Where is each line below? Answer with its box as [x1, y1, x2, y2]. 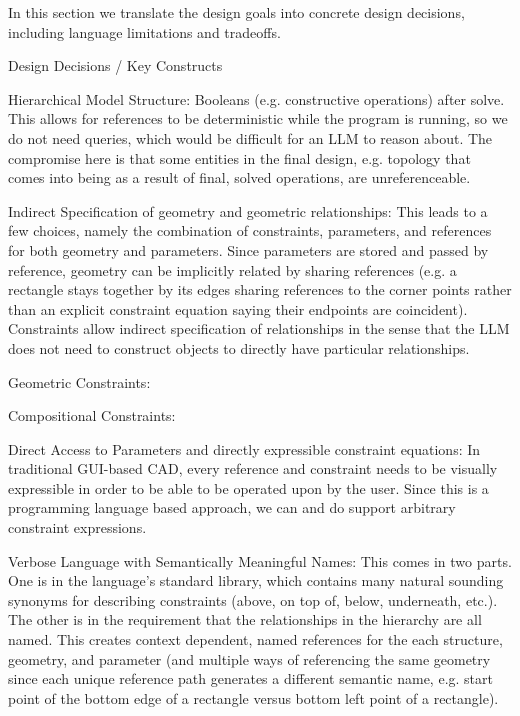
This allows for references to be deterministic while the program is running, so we [8, 108, 508, 129]
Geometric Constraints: [8, 371, 151, 392]
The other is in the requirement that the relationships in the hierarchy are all [8, 609, 482, 630]
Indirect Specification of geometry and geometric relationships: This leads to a [8, 200, 488, 221]
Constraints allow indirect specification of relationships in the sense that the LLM [8, 318, 510, 339]
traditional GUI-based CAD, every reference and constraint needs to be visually [8, 458, 498, 479]
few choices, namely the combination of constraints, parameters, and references [8, 220, 492, 241]
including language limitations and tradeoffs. [8, 21, 281, 42]
